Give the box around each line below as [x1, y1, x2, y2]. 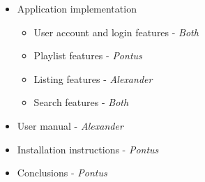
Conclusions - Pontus [17, 165, 107, 180]
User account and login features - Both [33, 24, 199, 39]
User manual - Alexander [17, 118, 123, 132]
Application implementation [17, 1, 137, 15]
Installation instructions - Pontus [17, 142, 159, 156]
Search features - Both [33, 95, 129, 109]
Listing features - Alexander [33, 71, 153, 86]
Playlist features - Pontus [33, 48, 142, 63]
